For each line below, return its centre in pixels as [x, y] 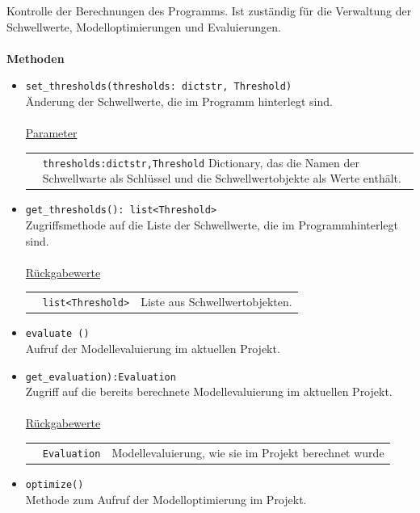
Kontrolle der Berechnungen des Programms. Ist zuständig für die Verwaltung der [209, 11]
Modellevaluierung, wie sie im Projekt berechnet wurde [248, 452]
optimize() [55, 484]
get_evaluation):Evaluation [101, 377]
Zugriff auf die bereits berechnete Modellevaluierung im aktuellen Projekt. [209, 391]
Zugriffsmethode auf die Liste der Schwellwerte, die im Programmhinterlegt [212, 224]
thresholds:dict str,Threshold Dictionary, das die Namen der [201, 162]
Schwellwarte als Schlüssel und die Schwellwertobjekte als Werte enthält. [222, 178]
